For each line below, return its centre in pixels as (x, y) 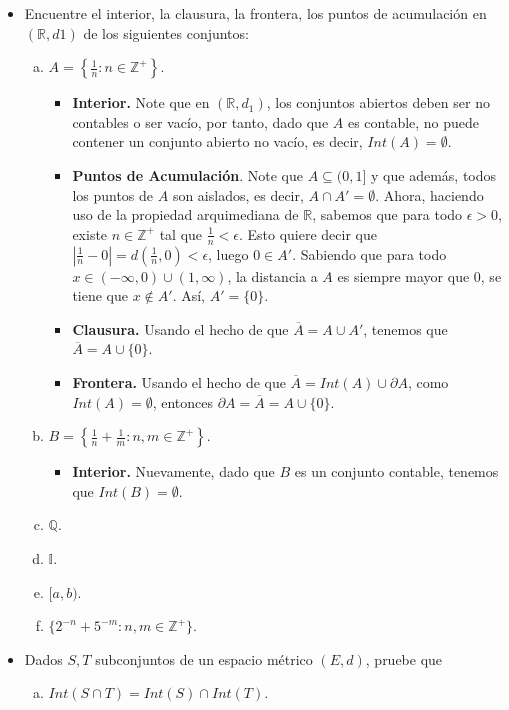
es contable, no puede (413, 121)
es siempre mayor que (403, 275)
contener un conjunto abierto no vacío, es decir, (217, 141)
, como (428, 381)
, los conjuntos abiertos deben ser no (378, 102)
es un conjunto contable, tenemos (396, 471)
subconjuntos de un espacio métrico (204, 658)
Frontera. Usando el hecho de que (179, 381)
